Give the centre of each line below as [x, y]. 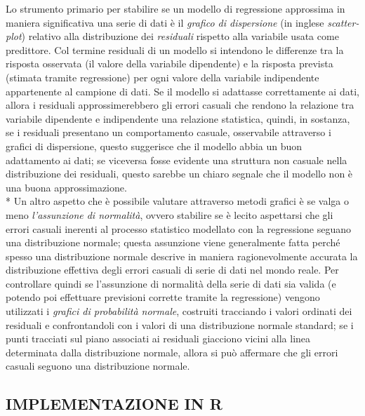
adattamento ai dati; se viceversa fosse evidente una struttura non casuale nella [177, 160]
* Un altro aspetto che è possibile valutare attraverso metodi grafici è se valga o [177, 201]
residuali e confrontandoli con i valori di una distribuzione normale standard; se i [180, 324]
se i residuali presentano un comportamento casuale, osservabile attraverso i [168, 132]
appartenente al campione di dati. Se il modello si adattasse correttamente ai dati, [182, 91]
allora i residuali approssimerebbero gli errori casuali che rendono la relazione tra [180, 105]
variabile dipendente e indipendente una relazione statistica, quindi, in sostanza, [178, 118]
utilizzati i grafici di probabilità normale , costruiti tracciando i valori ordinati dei [179, 311]
